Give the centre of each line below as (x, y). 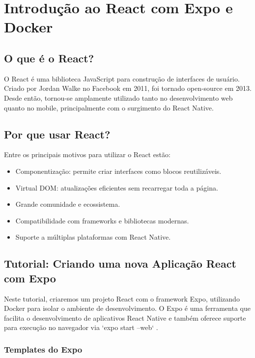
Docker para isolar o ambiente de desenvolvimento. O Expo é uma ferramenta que (127, 308)
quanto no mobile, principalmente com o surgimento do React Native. (109, 107)
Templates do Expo (43, 349)
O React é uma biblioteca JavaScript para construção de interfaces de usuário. (122, 78)
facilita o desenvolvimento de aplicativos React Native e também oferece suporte (125, 317)
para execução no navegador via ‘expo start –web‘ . (81, 327)
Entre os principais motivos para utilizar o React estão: (87, 154)
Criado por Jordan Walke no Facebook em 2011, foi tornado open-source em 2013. (128, 88)
